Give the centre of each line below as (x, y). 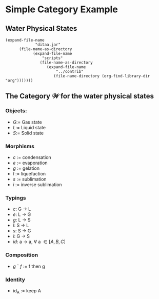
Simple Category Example (62, 9)
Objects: (16, 111)
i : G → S (21, 236)
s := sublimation (30, 179)
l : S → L (21, 225)
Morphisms (20, 146)
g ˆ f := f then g (29, 266)
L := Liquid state (29, 127)
